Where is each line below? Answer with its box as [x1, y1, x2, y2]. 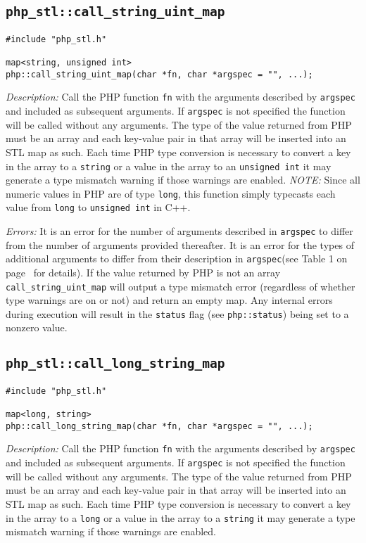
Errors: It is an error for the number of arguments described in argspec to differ [6, 224, 353, 238]
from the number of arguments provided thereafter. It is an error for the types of [6, 237, 354, 252]
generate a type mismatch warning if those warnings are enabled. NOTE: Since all [6, 172, 360, 187]
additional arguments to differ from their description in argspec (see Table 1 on [6, 251, 348, 266]
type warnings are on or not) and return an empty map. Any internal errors [6, 293, 333, 307]
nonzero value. [6, 320, 68, 335]
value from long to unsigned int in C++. [6, 200, 191, 215]
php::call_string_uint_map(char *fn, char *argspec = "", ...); [6, 69, 313, 79]
